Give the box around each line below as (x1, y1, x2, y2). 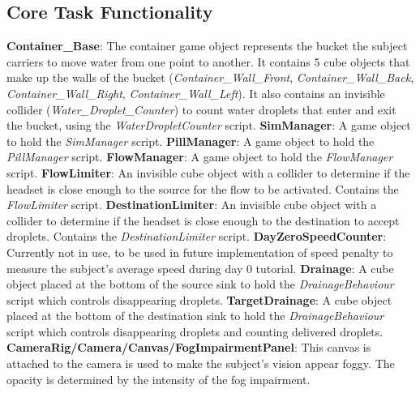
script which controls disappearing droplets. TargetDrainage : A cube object (6, 291, 392, 308)
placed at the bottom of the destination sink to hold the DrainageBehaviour (6, 307, 384, 324)
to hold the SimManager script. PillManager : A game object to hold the (6, 132, 375, 149)
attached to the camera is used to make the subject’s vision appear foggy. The (6, 355, 395, 372)
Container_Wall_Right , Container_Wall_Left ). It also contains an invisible (6, 84, 385, 101)
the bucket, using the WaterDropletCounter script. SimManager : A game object (6, 117, 411, 134)
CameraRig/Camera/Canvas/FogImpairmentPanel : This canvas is (6, 339, 371, 356)
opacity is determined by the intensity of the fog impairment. (6, 370, 311, 387)
